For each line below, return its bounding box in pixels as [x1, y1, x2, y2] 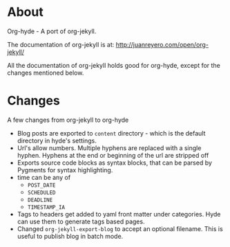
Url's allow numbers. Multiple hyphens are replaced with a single [17, 143, 202, 152]
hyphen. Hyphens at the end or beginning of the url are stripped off [17, 151, 209, 159]
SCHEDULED [27, 189, 57, 196]
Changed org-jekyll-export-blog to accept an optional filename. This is [17, 224, 223, 232]
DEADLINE [27, 196, 53, 203]
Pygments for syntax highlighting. [17, 165, 113, 174]
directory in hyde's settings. [17, 136, 97, 145]
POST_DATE [27, 181, 57, 189]
